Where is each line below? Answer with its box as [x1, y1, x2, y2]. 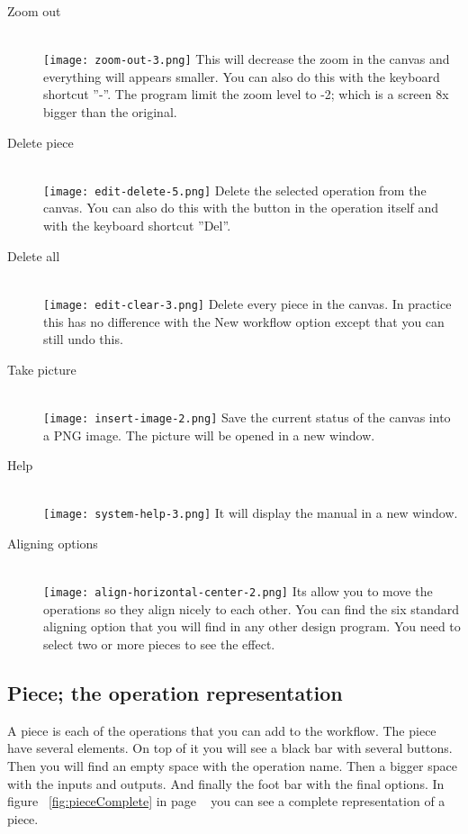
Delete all [7, 246, 60, 265]
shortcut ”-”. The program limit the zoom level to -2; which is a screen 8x [43, 85, 449, 104]
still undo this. [43, 330, 123, 349]
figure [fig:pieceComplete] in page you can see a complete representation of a [7, 792, 445, 811]
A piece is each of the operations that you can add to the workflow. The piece [7, 721, 436, 739]
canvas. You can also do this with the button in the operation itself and [43, 198, 439, 217]
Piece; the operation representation [7, 678, 343, 706]
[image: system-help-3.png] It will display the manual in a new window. [43, 503, 458, 522]
